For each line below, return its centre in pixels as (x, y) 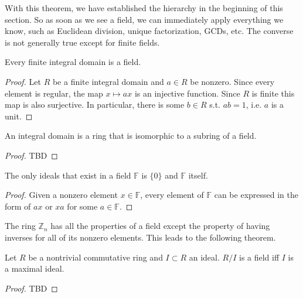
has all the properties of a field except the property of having (160, 226)
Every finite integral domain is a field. (73, 62)
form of (18, 206)
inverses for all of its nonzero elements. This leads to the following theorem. (140, 237)
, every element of (172, 195)
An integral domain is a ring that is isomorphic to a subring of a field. (131, 136)
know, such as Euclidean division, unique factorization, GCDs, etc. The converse (149, 31)
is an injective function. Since (187, 93)
